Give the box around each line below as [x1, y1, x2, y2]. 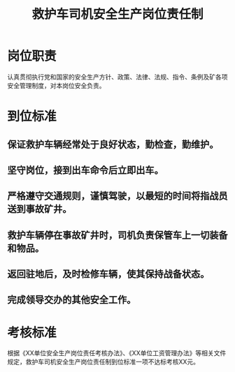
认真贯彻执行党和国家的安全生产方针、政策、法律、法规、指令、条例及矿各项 [7, 73, 228, 81]
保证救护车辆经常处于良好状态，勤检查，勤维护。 [7, 138, 219, 150]
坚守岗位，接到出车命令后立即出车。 [7, 164, 164, 176]
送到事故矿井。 [7, 203, 72, 215]
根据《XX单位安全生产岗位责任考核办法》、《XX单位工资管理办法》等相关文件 [7, 349, 227, 357]
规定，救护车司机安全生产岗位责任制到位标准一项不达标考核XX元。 [7, 357, 200, 366]
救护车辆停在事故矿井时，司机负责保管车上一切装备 [7, 229, 228, 241]
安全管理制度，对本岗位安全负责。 [7, 81, 106, 89]
